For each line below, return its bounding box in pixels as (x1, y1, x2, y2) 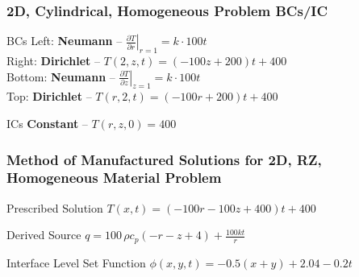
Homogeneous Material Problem (6, 167, 222, 188)
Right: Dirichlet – (6, 52, 100, 69)
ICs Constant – (6, 115, 88, 131)
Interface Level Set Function (6, 254, 146, 271)
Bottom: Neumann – (6, 68, 115, 85)
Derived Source (6, 226, 81, 243)
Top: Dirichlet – (6, 88, 92, 105)
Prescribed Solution (6, 199, 103, 216)
